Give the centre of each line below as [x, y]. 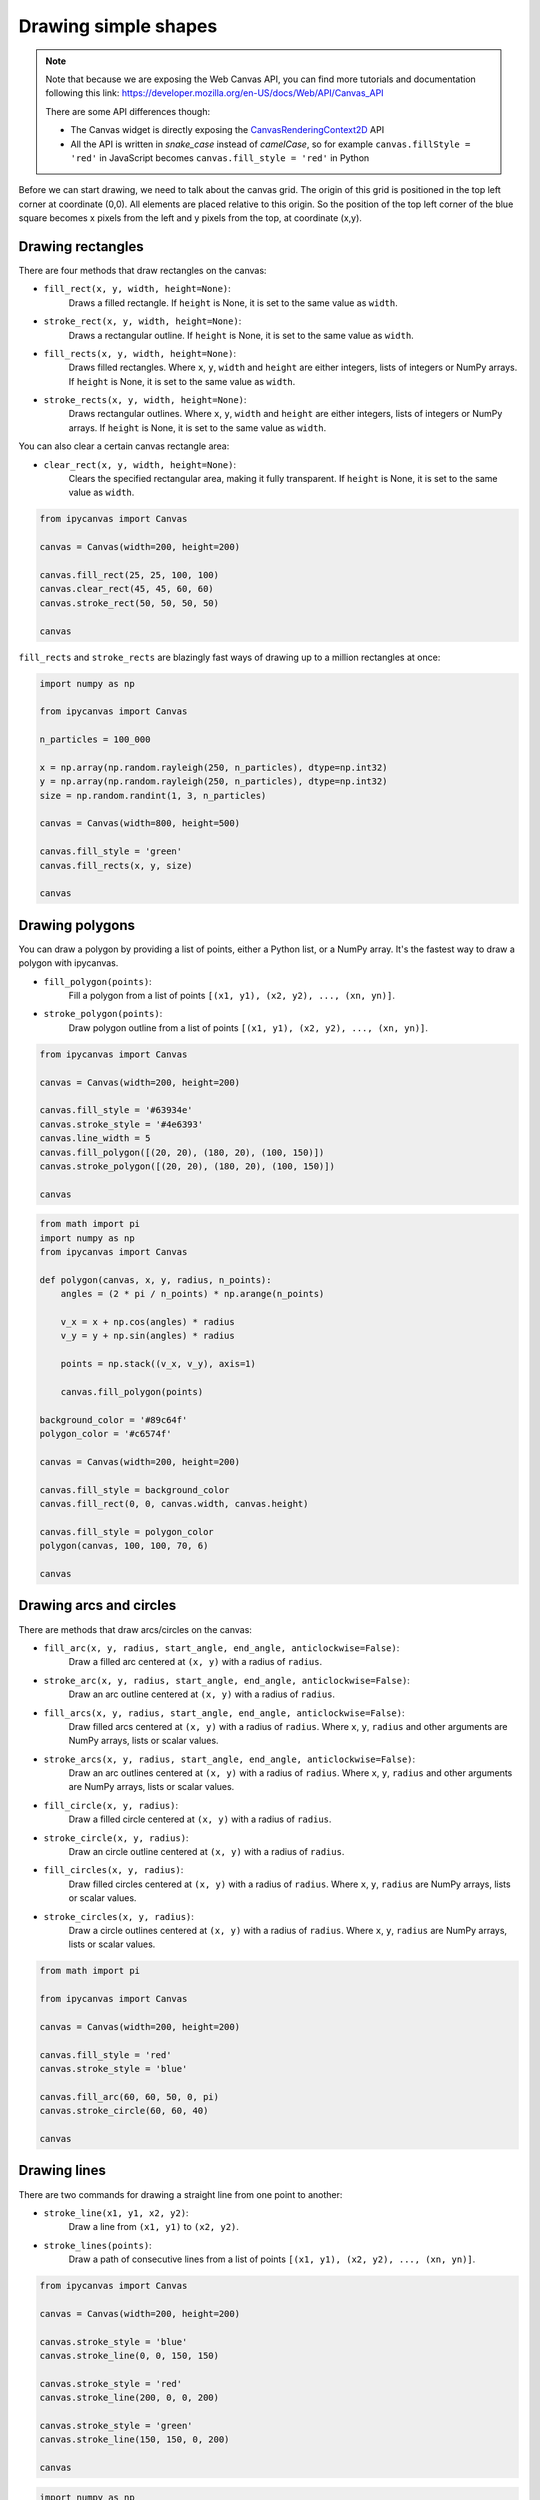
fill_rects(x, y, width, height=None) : [140, 353]
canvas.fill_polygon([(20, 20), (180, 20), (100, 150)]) [182, 1152]
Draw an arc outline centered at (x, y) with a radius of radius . [201, 1694]
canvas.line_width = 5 [95, 1138]
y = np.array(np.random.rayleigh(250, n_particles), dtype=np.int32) [213, 781]
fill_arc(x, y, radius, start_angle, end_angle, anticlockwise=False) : [221, 1647]
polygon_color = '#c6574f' [105, 1434]
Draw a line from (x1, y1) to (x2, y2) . [154, 2227]
